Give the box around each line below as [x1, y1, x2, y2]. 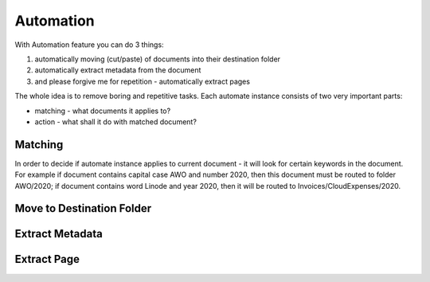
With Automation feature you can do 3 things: [14, 40, 164, 49]
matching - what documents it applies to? [34, 106, 171, 116]
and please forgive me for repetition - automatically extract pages [34, 76, 251, 86]
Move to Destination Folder [14, 202, 152, 215]
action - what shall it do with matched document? [34, 116, 197, 127]
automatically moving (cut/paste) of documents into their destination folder [34, 54, 281, 64]
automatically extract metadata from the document [34, 65, 201, 75]
